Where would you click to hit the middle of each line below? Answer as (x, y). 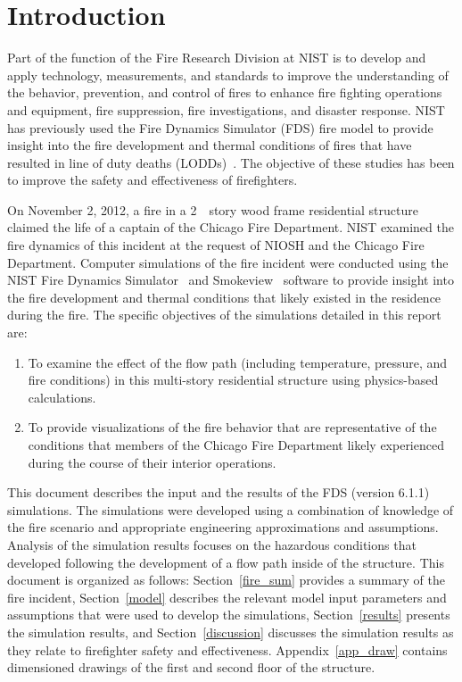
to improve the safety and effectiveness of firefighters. (153, 180)
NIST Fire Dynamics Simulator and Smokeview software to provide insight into (231, 280)
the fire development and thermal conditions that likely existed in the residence (224, 297)
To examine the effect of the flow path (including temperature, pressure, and (238, 362)
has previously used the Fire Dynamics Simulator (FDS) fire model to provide (220, 127)
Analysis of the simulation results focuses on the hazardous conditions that (212, 544)
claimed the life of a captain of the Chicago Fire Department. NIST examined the (231, 227)
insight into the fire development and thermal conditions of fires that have (210, 145)
